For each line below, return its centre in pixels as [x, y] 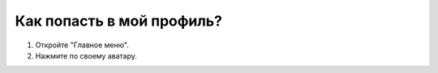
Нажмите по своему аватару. [86, 55]
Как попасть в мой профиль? [119, 21]
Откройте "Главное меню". [82, 45]
